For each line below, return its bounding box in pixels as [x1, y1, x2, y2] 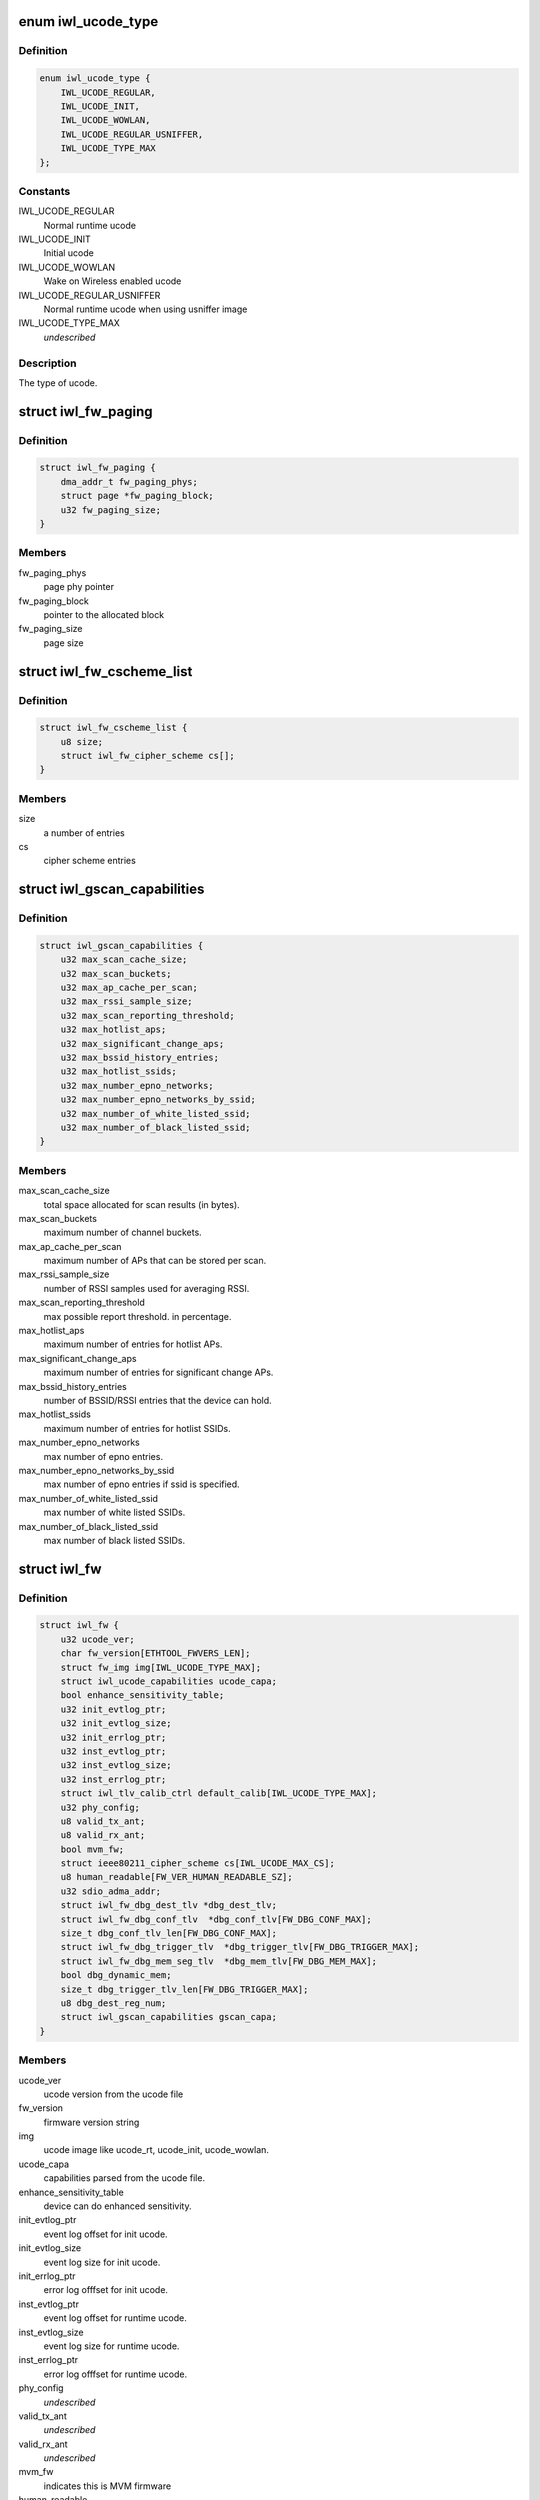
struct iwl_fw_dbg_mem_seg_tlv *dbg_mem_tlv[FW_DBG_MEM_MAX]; [60, 1955, 378, 1967]
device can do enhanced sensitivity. [43, 2200, 192, 2212]
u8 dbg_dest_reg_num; [60, 1998, 167, 2009]
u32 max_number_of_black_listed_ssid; [60, 1122, 251, 1133]
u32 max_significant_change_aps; [60, 1038, 225, 1049]
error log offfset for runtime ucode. [43, 2368, 188, 2380]
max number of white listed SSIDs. [43, 1506, 186, 1519]
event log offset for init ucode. [43, 2228, 169, 2240]
